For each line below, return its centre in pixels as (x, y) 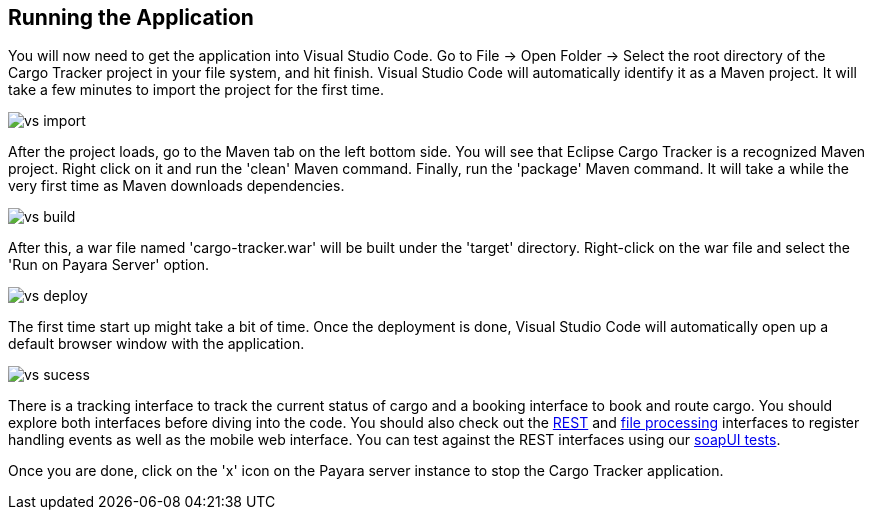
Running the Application (131, 17)
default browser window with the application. (156, 344)
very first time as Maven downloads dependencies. (176, 186)
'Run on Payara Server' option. (109, 265)
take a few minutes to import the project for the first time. (196, 90)
